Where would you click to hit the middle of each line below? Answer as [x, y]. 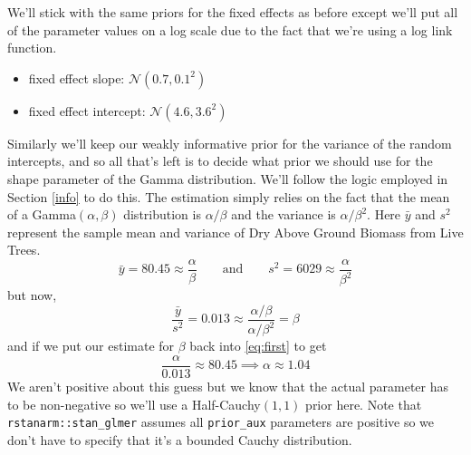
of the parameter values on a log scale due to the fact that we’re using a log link [230, 29]
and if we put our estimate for [91, 346]
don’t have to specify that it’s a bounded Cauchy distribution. [180, 439]
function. [32, 48]
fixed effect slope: [77, 77]
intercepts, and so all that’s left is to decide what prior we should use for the [220, 161]
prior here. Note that [364, 404]
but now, [32, 295]
